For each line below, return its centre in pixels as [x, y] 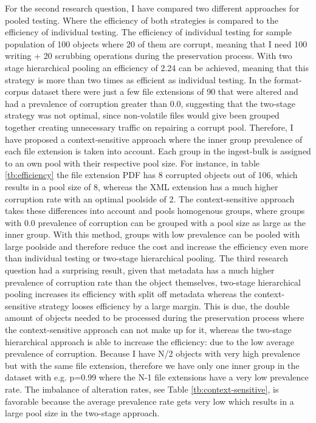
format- [288, 79]
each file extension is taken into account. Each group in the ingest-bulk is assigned [158, 151]
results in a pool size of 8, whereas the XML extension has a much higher [142, 186]
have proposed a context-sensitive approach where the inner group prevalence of [154, 139]
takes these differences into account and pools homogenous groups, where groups [155, 211]
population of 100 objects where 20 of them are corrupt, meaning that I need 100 [156, 43]
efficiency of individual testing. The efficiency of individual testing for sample [149, 32]
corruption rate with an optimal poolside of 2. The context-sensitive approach [150, 198]
